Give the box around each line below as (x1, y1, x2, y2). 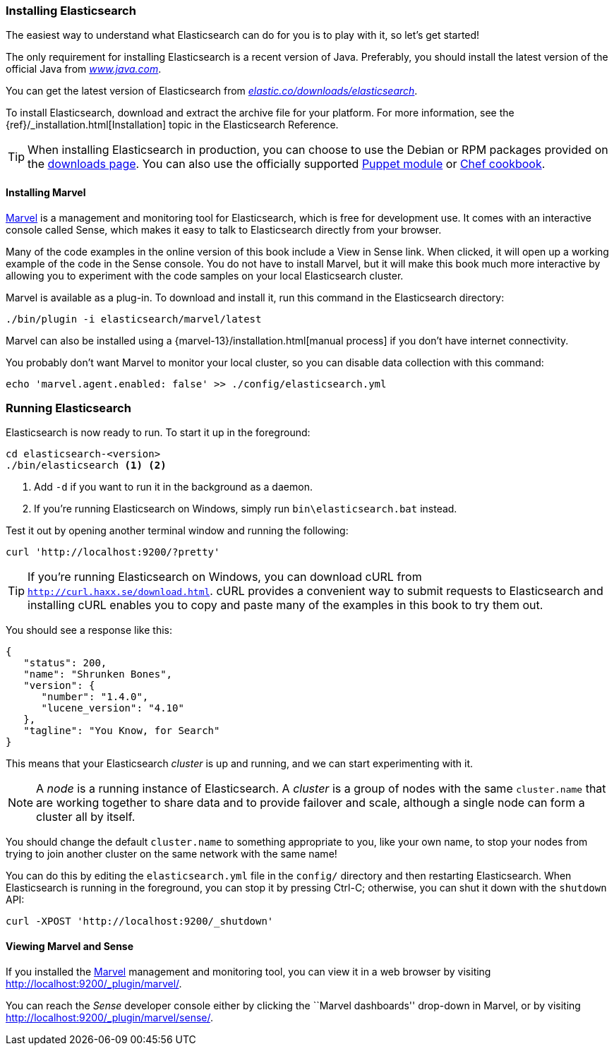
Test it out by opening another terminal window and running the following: (6, 524, 349, 537)
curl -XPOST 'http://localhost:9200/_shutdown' (6, 915, 274, 927)
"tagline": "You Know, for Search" (23, 725, 220, 737)
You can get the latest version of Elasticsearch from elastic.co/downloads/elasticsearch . (6, 85, 418, 97)
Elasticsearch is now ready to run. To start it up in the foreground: (6, 426, 311, 439)
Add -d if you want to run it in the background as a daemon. (34, 481, 313, 493)
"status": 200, (23, 657, 107, 669)
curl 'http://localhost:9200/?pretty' (6, 546, 220, 558)
